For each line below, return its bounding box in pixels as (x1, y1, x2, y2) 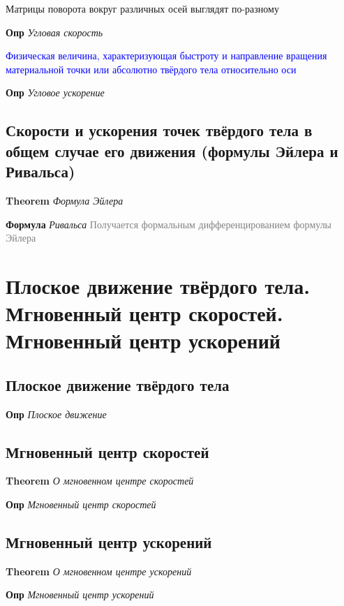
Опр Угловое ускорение (6, 85, 105, 100)
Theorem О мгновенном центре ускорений (6, 563, 192, 578)
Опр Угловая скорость (6, 24, 103, 39)
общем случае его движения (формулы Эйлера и (6, 140, 338, 161)
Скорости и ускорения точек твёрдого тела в (6, 119, 313, 141)
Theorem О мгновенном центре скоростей (6, 473, 194, 488)
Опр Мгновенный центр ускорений (6, 587, 154, 602)
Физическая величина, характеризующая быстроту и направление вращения (6, 48, 327, 63)
